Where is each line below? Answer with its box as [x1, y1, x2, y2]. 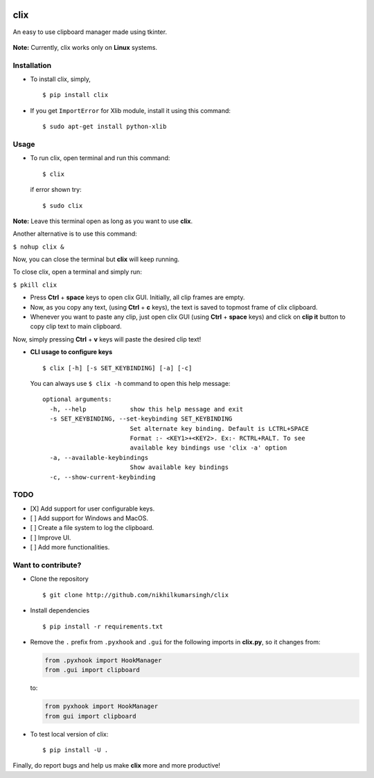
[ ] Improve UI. [30, 533, 71, 542]
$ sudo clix [42, 202, 83, 209]
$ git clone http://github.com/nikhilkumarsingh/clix [42, 591, 229, 599]
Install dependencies [30, 606, 90, 615]
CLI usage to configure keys [30, 348, 113, 356]
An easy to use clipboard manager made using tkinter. [12, 28, 168, 36]
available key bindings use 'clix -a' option [130, 444, 287, 452]
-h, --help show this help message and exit [49, 405, 244, 413]
